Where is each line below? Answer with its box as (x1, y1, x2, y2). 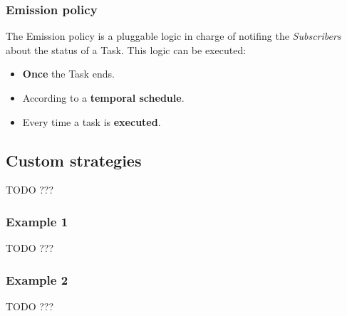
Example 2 (6, 270, 68, 288)
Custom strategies (6, 149, 142, 171)
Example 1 (6, 212, 68, 230)
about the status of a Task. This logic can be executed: (6, 42, 247, 57)
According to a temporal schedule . (22, 90, 185, 105)
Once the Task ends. (22, 66, 115, 81)
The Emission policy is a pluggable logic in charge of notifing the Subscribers (6, 28, 341, 43)
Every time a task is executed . (22, 114, 161, 129)
